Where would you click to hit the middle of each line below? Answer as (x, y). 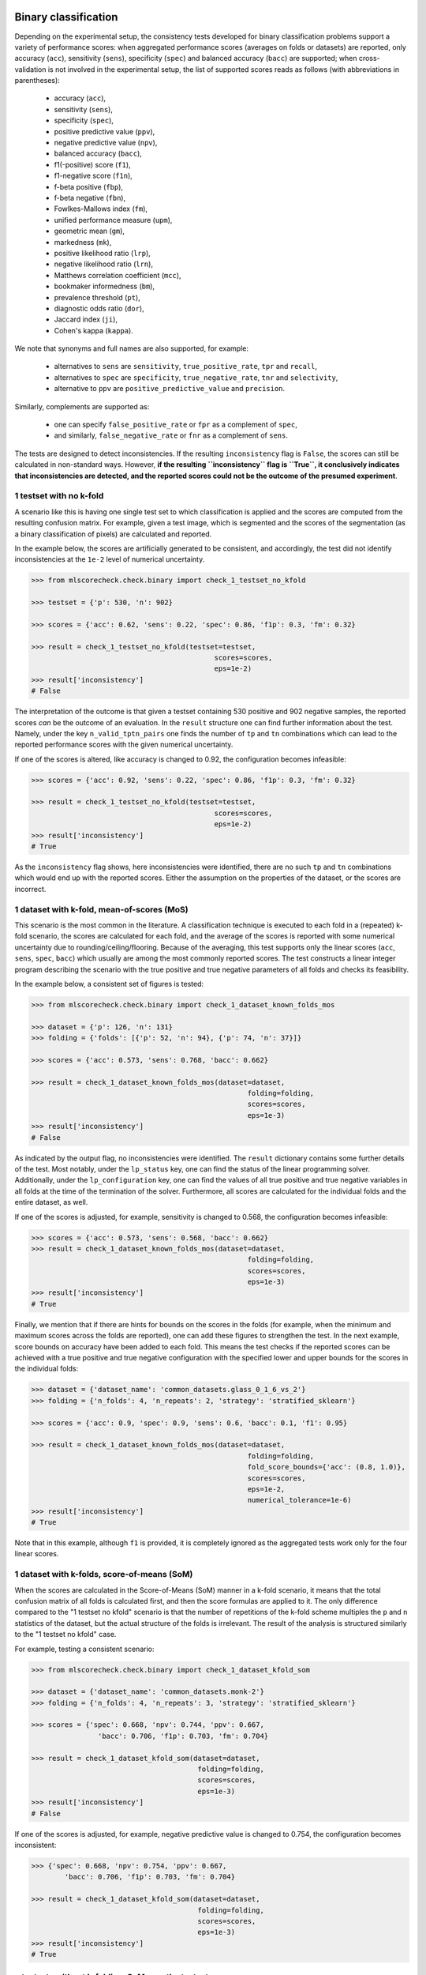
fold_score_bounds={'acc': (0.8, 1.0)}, (327, 1467)
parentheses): (37, 81)
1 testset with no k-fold (59, 496)
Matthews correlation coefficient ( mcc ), (118, 275)
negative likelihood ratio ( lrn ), (104, 264)
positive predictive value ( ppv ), (105, 131)
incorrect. (30, 889)
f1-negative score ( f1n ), (93, 176)
